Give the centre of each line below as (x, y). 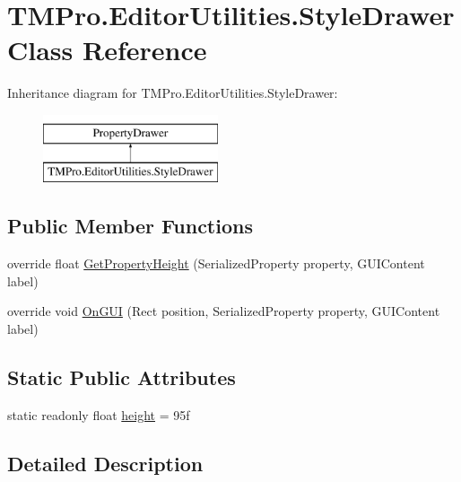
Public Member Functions (130, 226)
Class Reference (107, 50)
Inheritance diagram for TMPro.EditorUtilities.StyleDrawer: (173, 93)
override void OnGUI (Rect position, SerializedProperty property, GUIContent (224, 311)
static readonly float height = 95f (99, 414)
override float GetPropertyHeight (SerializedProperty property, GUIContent (216, 263)
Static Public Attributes (122, 377)
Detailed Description (105, 463)
